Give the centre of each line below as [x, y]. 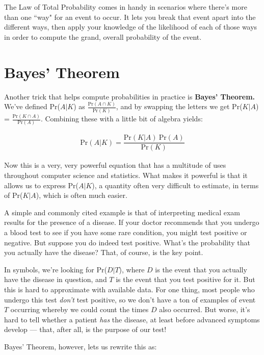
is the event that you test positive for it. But [186, 279]
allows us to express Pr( [42, 185]
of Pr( [14, 195]
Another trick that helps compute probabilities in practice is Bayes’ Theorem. [130, 96]
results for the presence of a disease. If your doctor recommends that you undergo [132, 222]
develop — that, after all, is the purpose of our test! [85, 329]
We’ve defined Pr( [32, 106]
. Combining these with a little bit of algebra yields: [122, 119]
